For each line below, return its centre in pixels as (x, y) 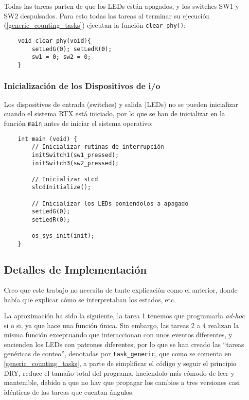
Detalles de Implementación (75, 270)
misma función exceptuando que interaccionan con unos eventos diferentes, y (118, 335)
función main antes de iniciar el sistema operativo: (79, 123)
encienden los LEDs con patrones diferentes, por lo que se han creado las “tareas (124, 344)
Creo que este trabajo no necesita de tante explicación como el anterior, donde (121, 289)
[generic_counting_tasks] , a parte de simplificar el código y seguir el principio (120, 363)
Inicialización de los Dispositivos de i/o (82, 86)
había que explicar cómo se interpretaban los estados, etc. (90, 299)
